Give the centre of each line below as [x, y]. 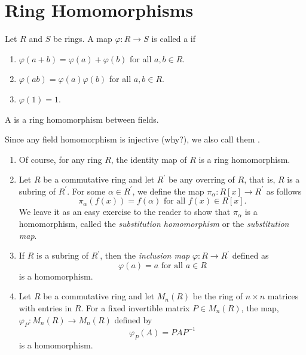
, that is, [260, 179]
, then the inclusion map [145, 255]
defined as [250, 255]
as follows [284, 191]
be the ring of [218, 296]
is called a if [174, 39]
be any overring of [201, 179]
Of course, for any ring [60, 159]
